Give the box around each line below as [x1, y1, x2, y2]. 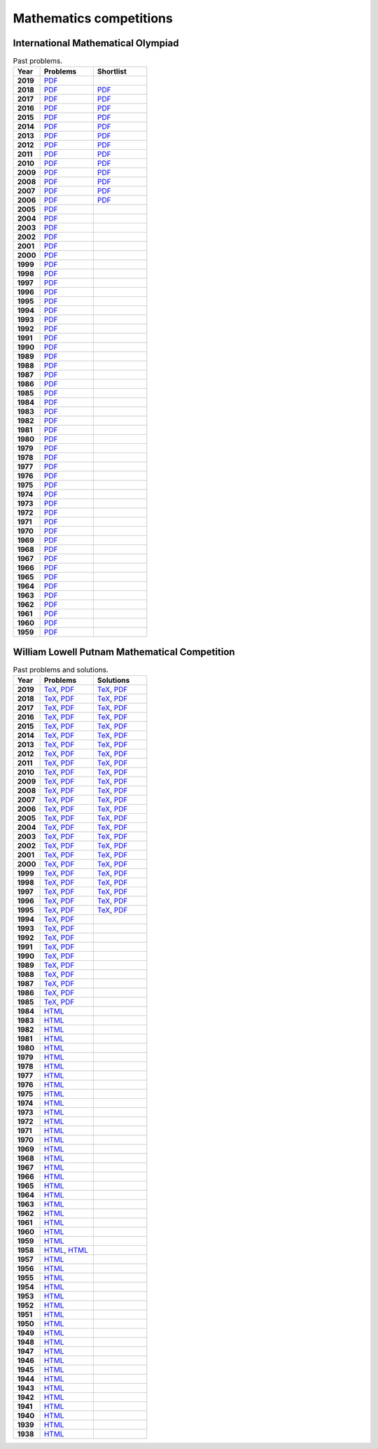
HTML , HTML [43, 1245, 89, 1255]
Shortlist [97, 67, 127, 76]
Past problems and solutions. [13, 665, 108, 675]
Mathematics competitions [13, 11, 173, 26]
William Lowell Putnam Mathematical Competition [13, 646, 235, 658]
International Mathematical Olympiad [13, 37, 179, 49]
